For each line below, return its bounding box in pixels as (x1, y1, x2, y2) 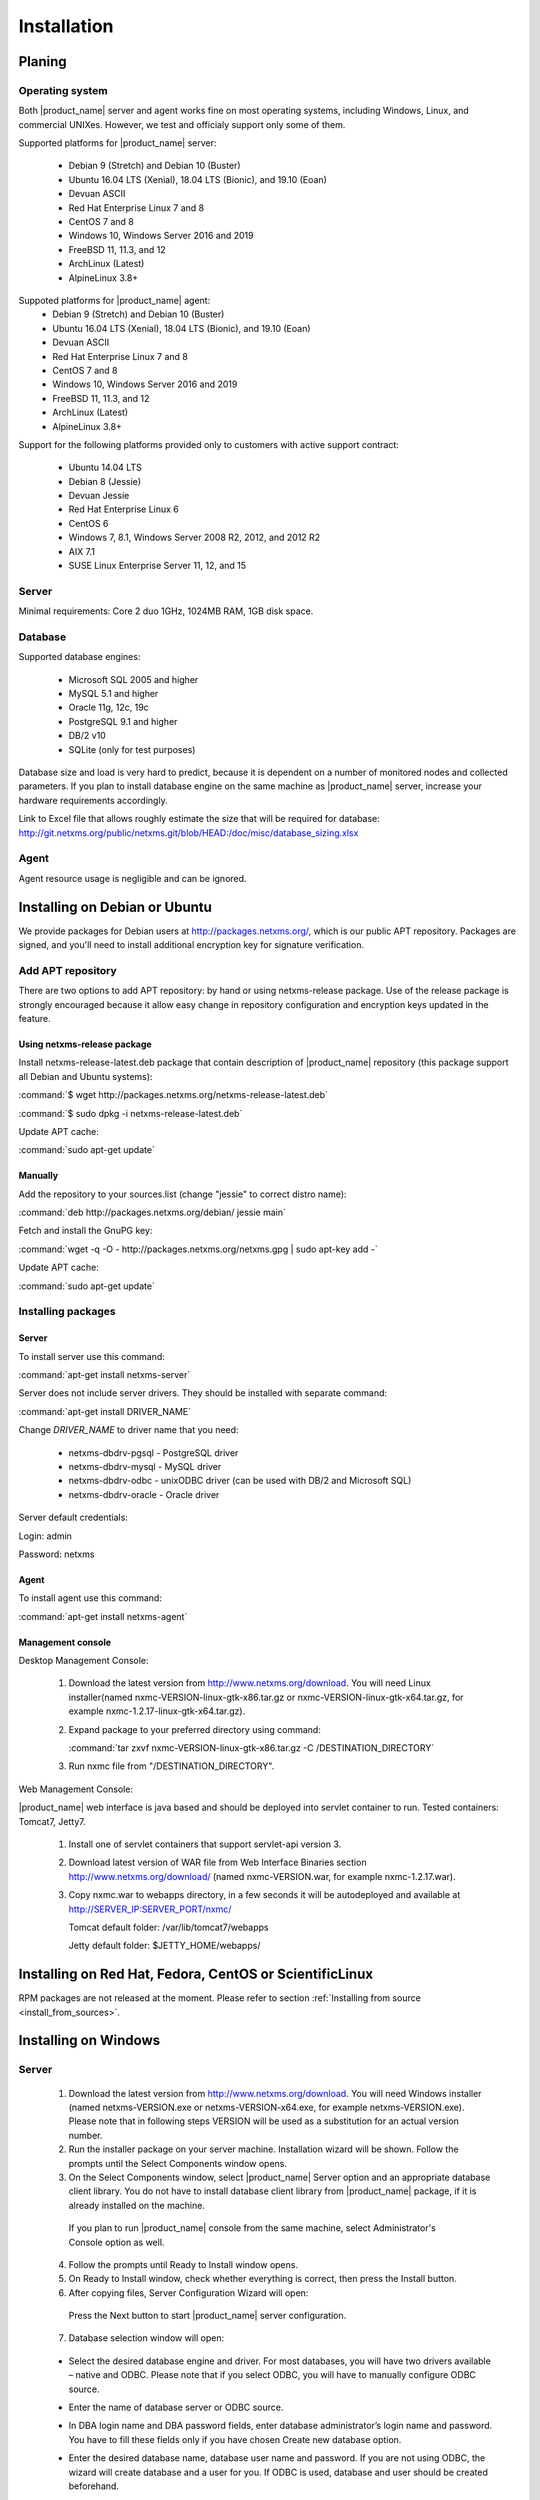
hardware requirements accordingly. (18, 794, 169, 806)
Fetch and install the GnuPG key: (18, 1225, 153, 1237)
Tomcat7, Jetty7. (18, 1815, 86, 1827)
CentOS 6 (68, 517, 109, 529)
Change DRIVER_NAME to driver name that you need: (18, 1424, 239, 1436)
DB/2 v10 (68, 730, 107, 742)
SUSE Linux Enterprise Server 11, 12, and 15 (68, 560, 247, 572)
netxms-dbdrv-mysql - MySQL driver (68, 1460, 222, 1472)
